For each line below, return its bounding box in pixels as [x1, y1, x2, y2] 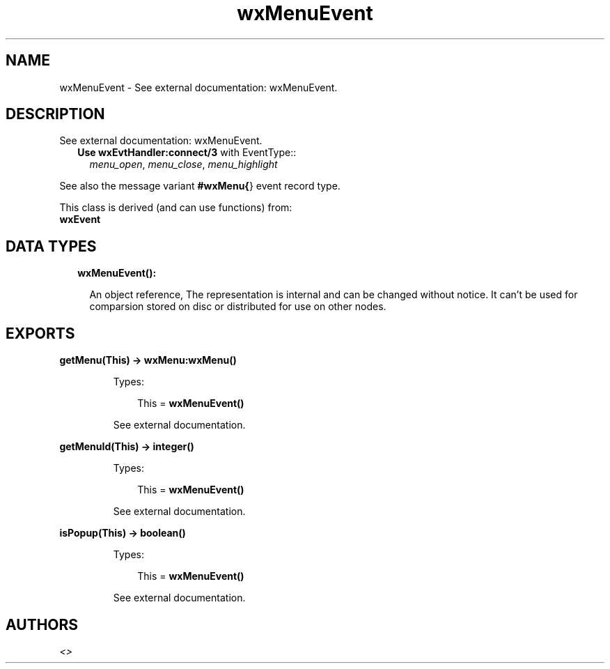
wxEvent [59, 213, 101, 226]
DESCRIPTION [6, 105, 105, 123]
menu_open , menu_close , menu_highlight [89, 158, 278, 171]
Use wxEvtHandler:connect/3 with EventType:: [77, 146, 297, 159]
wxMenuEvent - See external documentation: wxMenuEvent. [59, 81, 338, 93]
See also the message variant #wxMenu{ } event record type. [59, 180, 341, 192]
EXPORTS [6, 324, 75, 342]
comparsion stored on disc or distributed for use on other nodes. [89, 300, 386, 313]
